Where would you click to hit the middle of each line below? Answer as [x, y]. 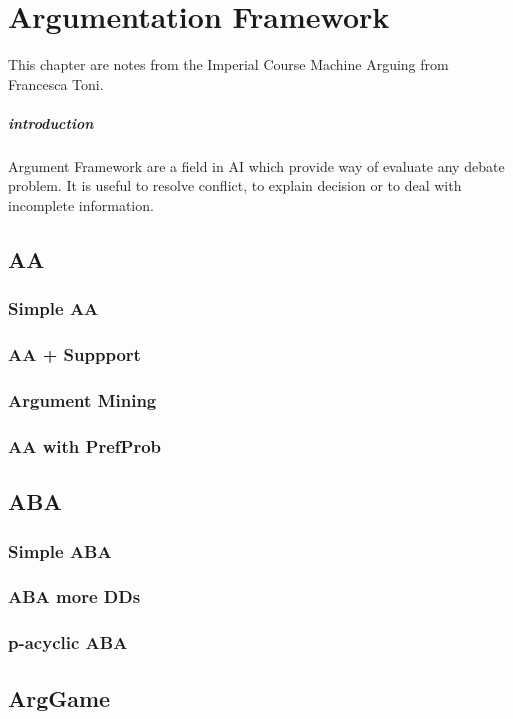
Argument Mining [82, 400]
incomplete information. [81, 205]
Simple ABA [60, 550]
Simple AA [53, 308]
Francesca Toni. [56, 83]
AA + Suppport [74, 354]
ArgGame [59, 697]
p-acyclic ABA [68, 642]
